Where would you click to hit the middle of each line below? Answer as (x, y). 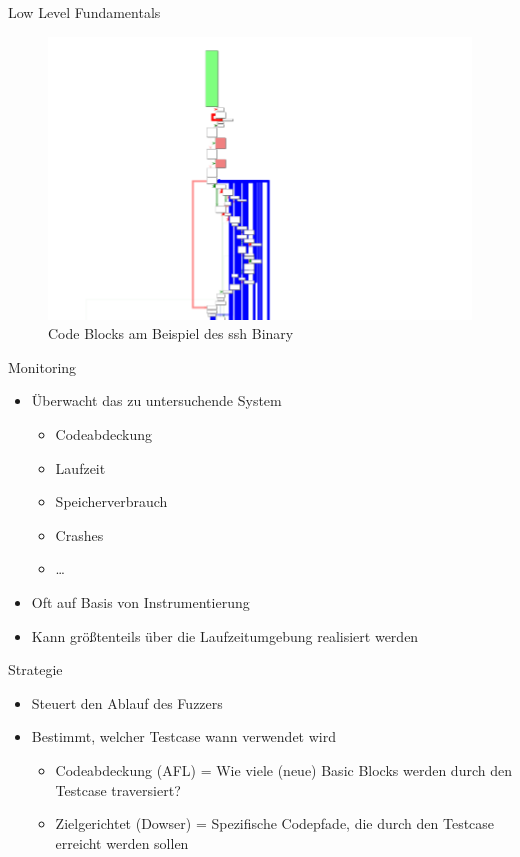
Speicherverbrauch (111, 501)
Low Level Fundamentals (84, 12)
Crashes (79, 534)
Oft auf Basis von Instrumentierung (140, 602)
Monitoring (42, 366)
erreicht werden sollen (122, 842)
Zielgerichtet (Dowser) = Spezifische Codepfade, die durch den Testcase (275, 823)
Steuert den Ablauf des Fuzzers (127, 702)
